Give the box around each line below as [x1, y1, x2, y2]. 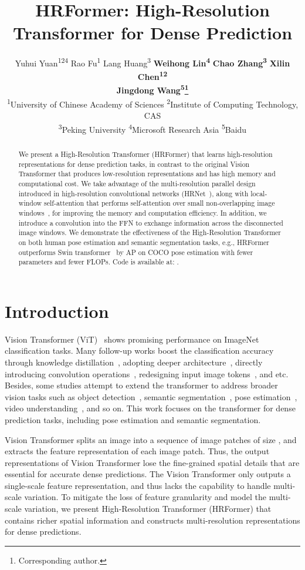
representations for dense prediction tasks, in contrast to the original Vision [18, 159, 250, 169]
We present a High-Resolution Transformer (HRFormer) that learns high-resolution [18, 149, 273, 159]
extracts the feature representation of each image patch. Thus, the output [5, 445, 270, 457]
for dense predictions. [5, 525, 82, 538]
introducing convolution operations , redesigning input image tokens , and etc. [5, 367, 289, 380]
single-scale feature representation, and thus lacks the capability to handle [5, 479, 271, 491]
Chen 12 [137, 69, 168, 83]
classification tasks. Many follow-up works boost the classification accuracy [5, 344, 274, 357]
